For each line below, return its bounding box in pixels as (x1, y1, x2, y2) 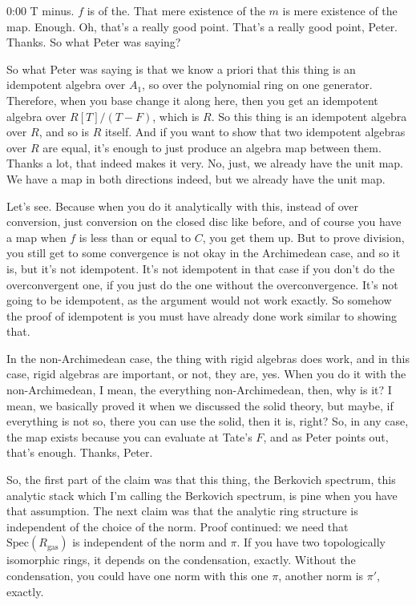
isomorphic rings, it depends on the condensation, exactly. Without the (6, 551, 356, 568)
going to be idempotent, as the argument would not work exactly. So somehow (6, 292, 392, 309)
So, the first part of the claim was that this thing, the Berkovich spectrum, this (6, 471, 396, 488)
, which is (152, 107, 200, 124)
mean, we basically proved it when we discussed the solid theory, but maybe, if (6, 397, 394, 413)
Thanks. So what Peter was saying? (6, 34, 181, 50)
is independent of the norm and (72, 534, 227, 551)
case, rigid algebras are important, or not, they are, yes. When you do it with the (6, 365, 406, 382)
